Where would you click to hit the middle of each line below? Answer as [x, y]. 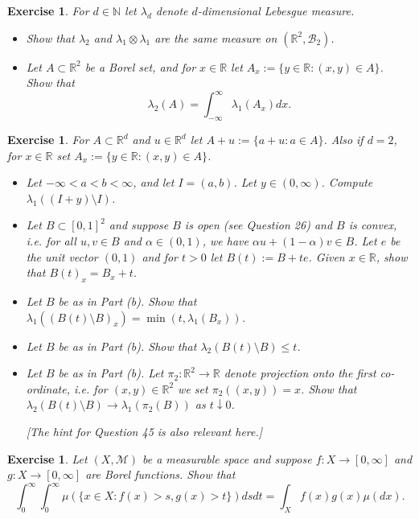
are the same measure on [216, 37]
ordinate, [48, 388]
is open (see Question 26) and [259, 225]
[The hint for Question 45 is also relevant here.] [144, 431]
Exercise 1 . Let [47, 458]
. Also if [343, 140]
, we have [225, 241]
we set [193, 388]
